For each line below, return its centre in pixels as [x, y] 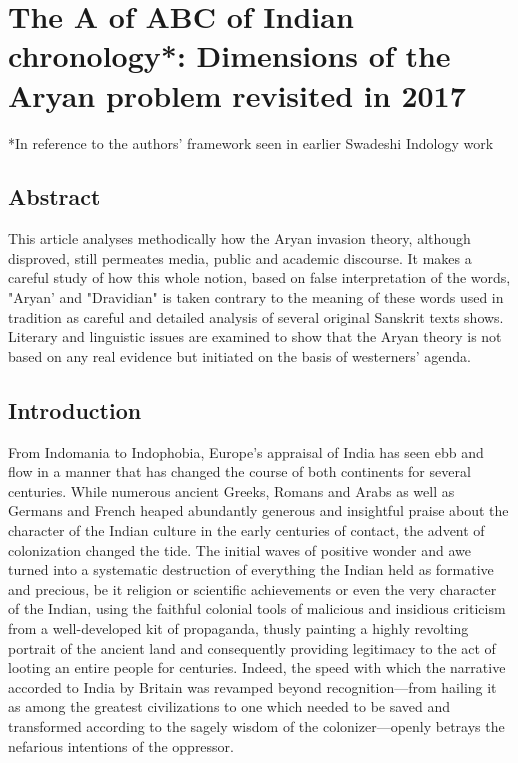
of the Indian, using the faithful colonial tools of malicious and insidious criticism [257, 608]
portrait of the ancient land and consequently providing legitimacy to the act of [252, 647]
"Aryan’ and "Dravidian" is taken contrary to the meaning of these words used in [256, 297]
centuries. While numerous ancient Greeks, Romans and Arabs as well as [231, 490]
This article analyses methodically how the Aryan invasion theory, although [239, 238]
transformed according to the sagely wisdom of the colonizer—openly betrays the [256, 725]
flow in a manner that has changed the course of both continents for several [239, 471]
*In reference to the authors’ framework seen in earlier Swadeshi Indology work [251, 142]
